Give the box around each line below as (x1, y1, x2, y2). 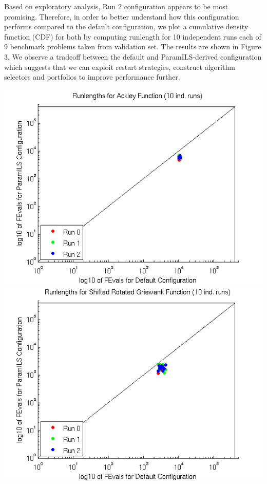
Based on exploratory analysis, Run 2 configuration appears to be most (4, 1, 228, 11)
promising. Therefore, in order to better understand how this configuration (4, 11, 239, 22)
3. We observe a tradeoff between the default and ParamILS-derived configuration (4, 51, 262, 62)
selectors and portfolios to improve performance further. (4, 71, 180, 82)
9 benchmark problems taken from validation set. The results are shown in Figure (4, 41, 261, 52)
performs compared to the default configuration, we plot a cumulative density (4, 21, 249, 32)
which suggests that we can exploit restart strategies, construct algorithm (4, 61, 235, 72)
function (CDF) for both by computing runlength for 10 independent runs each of (4, 31, 261, 42)
